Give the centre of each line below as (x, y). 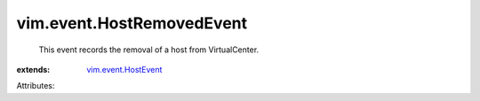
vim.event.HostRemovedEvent (132, 23)
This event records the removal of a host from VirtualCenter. (149, 50)
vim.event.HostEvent (124, 69)
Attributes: (36, 86)
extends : (33, 69)
